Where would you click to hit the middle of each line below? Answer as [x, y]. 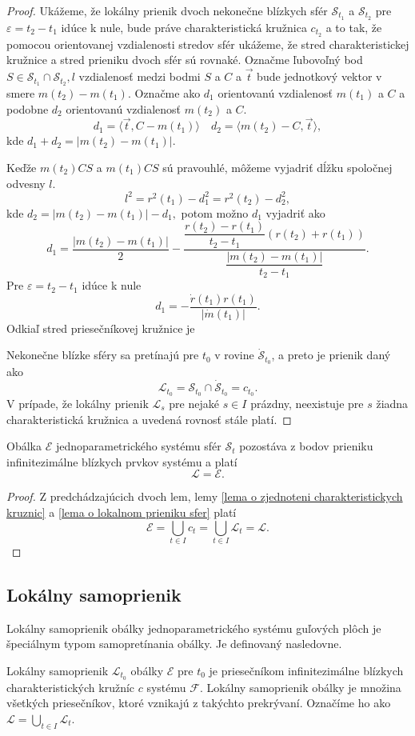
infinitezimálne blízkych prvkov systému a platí [122, 461]
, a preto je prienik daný [331, 355]
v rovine [234, 355]
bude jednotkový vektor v [319, 76]
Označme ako [168, 92]
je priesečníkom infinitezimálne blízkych [306, 670]
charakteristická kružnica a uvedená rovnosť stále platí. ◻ [149, 419]
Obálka [24, 446]
